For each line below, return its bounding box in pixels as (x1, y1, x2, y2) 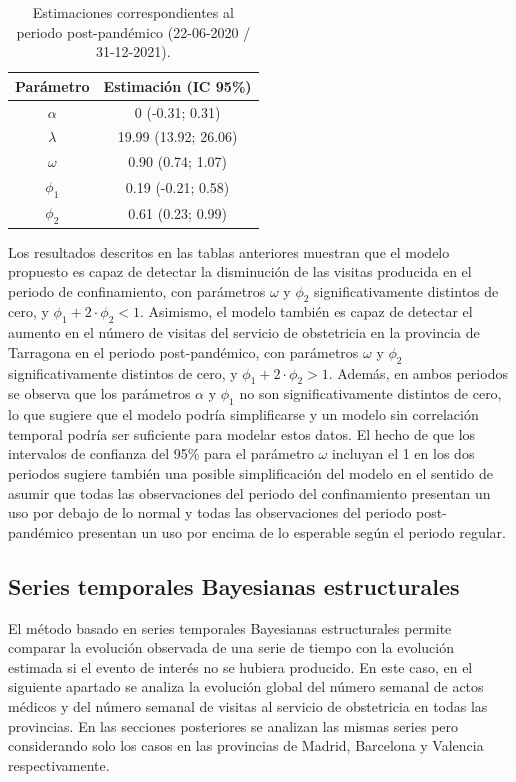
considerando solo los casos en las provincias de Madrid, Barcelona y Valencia (8, 735, 484, 756)
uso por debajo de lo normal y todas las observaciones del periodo (8, 502, 412, 523)
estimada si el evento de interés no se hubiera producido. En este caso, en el (8, 656, 473, 677)
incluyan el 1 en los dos (331, 443, 475, 464)
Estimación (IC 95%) (103, 75, 252, 96)
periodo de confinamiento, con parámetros (8, 280, 266, 301)
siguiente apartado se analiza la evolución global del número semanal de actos (8, 676, 484, 697)
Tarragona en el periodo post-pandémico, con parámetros (8, 341, 359, 362)
